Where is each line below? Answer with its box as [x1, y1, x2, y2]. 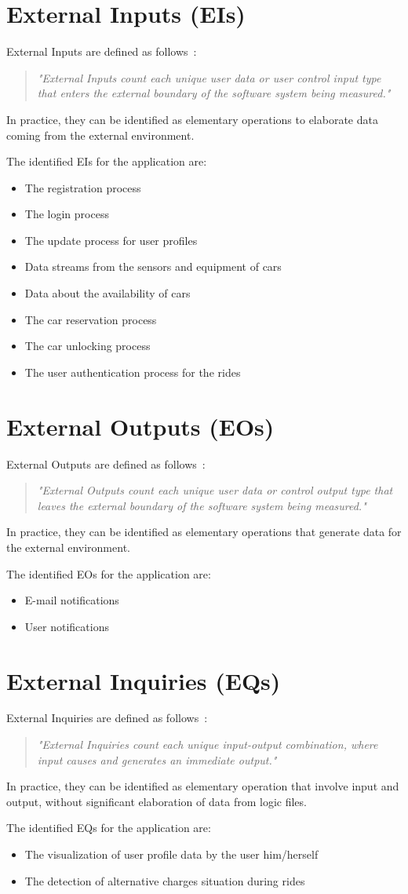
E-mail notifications [24, 592, 119, 608]
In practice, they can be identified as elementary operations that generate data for [6, 524, 402, 540]
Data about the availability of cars [24, 285, 191, 301]
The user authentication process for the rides [24, 363, 241, 380]
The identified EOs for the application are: [6, 565, 211, 582]
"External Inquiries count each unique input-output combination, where [37, 736, 378, 753]
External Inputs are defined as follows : [6, 43, 197, 60]
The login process [24, 206, 109, 222]
